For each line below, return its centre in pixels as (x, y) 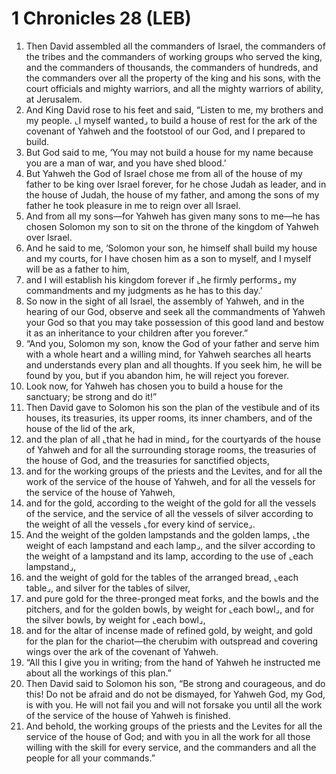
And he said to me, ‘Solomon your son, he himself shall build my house (171, 248)
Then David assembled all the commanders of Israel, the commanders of (175, 46)
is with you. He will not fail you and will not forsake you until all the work (174, 704)
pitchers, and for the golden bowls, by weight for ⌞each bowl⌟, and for (170, 609)
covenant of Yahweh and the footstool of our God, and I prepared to (165, 131)
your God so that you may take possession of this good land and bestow (174, 322)
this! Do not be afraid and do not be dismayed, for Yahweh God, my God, (175, 694)
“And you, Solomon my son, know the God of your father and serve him (172, 343)
